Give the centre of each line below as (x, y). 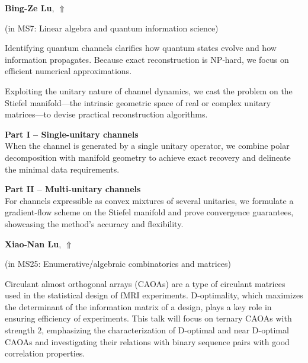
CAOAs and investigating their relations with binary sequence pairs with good (147, 341)
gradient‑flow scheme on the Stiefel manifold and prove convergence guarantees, (149, 212)
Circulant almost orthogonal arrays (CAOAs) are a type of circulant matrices (145, 283)
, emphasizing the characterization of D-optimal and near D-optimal (165, 330)
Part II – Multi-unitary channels (73, 189)
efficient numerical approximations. (68, 71)
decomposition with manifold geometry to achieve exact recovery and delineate (148, 157)
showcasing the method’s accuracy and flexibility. (94, 223)
